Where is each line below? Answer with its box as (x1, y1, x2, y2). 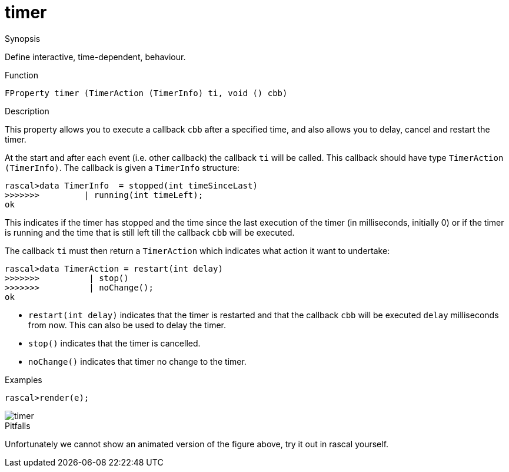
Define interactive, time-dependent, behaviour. (5, 51, 186, 62)
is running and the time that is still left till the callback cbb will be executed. (5, 227, 295, 237)
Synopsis (5, 33, 41, 44)
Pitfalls (5, 420, 31, 431)
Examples (5, 374, 42, 385)
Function (5, 70, 38, 80)
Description (5, 105, 49, 116)
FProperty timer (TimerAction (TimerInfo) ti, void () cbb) (5, 88, 288, 98)
